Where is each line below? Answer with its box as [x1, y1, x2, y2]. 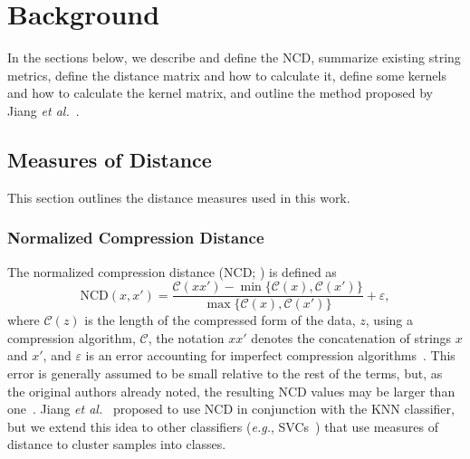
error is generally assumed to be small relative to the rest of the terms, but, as [7, 363, 443, 382]
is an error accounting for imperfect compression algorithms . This [85, 346, 456, 365]
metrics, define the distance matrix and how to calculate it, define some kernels [7, 65, 446, 84]
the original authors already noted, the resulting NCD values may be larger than [7, 381, 456, 400]
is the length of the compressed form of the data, [84, 311, 356, 330]
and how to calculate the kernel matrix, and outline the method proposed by [7, 83, 433, 102]
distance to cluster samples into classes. [7, 435, 226, 454]
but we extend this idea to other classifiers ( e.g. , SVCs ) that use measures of [7, 416, 439, 435]
